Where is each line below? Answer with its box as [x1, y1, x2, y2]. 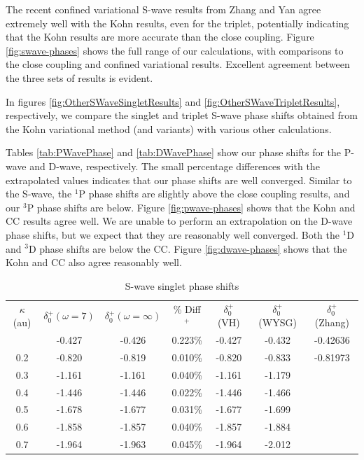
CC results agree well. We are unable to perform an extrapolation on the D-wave [6, 214, 353, 228]
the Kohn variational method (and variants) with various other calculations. [6, 121, 332, 136]
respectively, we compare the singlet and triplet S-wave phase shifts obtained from [6, 108, 358, 123]
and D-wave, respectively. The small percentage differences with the [29, 158, 320, 173]
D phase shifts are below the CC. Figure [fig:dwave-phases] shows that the [28, 241, 347, 256]
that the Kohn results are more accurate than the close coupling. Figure [6, 29, 314, 44]
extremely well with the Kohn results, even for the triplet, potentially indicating [6, 15, 349, 30]
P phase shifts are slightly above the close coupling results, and [78, 186, 350, 201]
